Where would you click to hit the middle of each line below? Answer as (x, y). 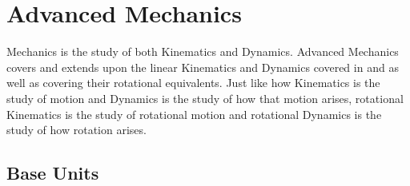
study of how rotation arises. (76, 130)
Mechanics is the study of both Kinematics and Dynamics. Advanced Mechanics (203, 51)
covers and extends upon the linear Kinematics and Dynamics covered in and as (203, 67)
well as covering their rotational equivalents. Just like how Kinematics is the (193, 83)
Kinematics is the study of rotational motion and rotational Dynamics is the (194, 114)
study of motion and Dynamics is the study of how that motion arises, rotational (205, 98)
